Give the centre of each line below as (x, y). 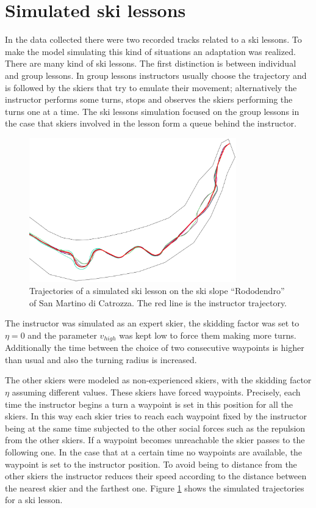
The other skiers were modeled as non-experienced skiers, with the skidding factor (158, 380)
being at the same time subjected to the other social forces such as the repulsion (155, 428)
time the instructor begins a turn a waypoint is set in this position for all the (149, 404)
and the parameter (62, 335)
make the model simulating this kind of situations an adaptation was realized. (150, 51)
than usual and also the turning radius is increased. (101, 359)
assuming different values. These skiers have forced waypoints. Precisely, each (156, 392)
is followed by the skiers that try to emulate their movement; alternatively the (151, 87)
